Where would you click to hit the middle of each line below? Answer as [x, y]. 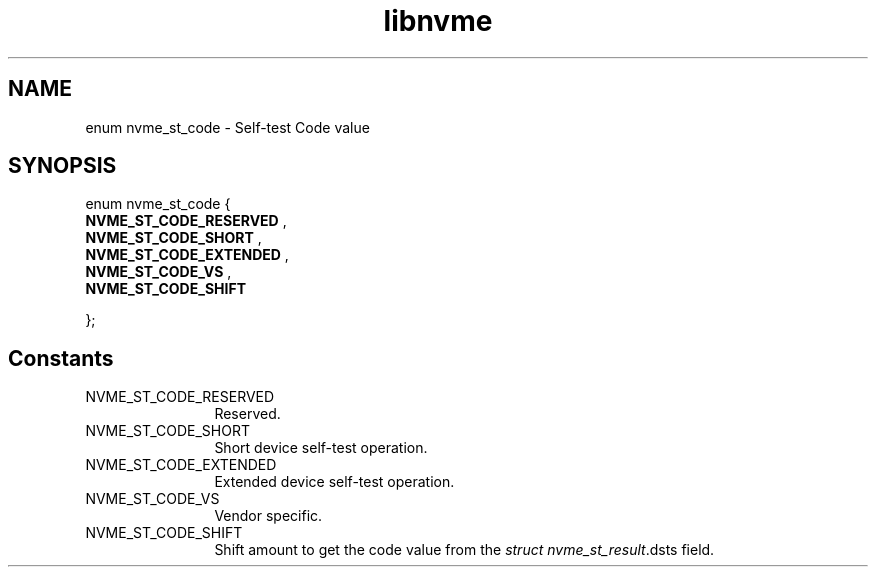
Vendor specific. [268, 516]
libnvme [438, 21]
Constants [61, 358]
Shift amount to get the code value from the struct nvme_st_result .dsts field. [464, 550]
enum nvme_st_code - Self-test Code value [227, 127]
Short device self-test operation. [321, 448]
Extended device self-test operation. [334, 482]
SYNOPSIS [62, 166]
